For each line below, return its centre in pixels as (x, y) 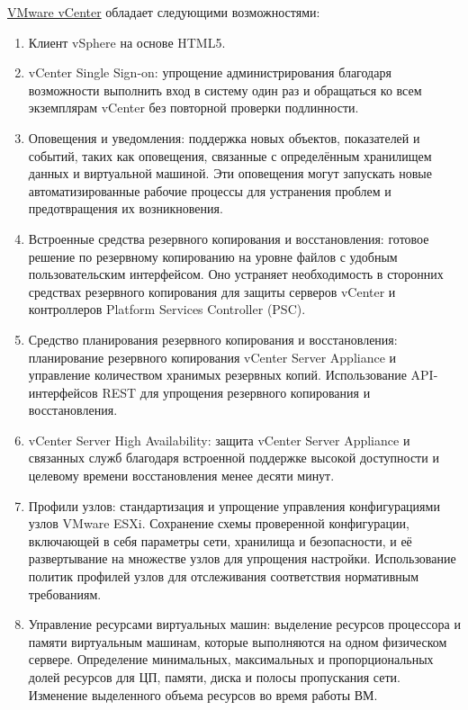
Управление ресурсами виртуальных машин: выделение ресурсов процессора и (244, 624)
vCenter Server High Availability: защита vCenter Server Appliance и (219, 440)
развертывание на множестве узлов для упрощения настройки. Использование (242, 558)
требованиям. (65, 593)
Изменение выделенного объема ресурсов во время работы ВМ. (203, 694)
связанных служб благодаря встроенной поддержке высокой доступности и (234, 458)
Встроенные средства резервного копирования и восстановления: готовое (229, 238)
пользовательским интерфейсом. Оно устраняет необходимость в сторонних (236, 274)
